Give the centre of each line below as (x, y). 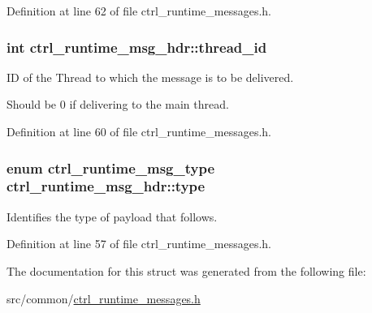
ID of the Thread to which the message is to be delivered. (150, 77)
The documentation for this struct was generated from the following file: (186, 270)
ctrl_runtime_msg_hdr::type (106, 186)
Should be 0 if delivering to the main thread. (118, 104)
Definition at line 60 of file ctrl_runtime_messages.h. (139, 131)
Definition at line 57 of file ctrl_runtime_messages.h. (139, 244)
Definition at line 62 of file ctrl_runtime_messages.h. (139, 11)
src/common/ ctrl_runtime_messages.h (104, 298)
